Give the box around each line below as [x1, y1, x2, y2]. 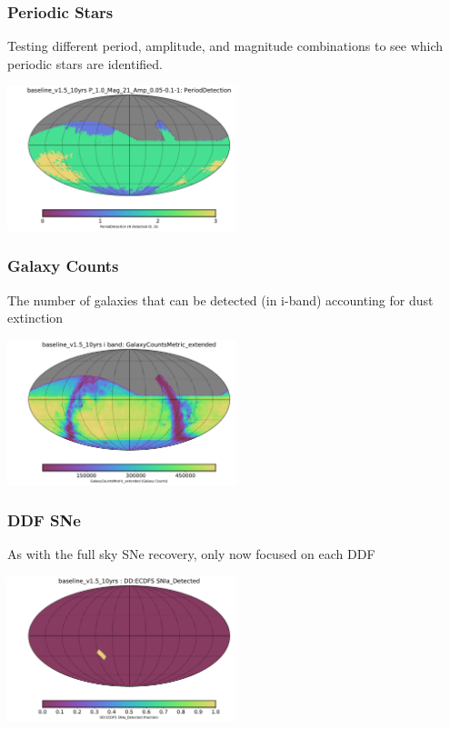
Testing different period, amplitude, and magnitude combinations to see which [7, 36, 444, 55]
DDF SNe [7, 509, 81, 532]
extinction [7, 308, 64, 327]
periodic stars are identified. [7, 54, 164, 73]
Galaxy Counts [7, 255, 119, 277]
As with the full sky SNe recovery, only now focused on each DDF [7, 544, 375, 564]
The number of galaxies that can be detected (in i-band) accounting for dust [7, 290, 434, 309]
